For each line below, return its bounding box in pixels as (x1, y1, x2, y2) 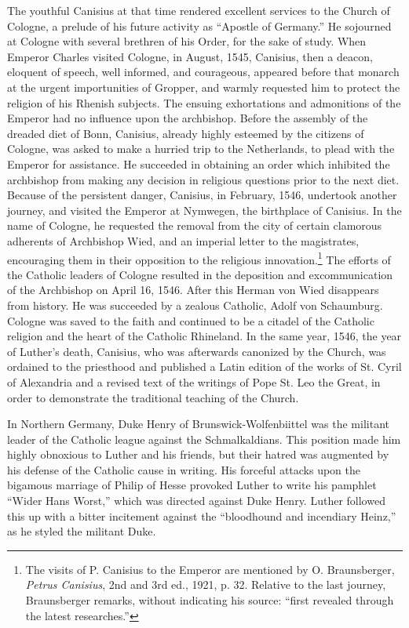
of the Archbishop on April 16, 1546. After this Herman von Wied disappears (7, 281, 379, 298)
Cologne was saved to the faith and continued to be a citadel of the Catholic (7, 312, 374, 329)
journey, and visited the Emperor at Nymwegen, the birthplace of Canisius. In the (7, 201, 402, 218)
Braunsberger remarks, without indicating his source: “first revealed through (25, 592, 394, 608)
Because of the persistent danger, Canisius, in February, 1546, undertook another (7, 187, 397, 203)
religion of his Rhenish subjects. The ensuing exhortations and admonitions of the (7, 94, 401, 111)
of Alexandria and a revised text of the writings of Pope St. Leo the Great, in (7, 373, 381, 390)
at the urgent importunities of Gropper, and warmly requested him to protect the (7, 78, 400, 95)
